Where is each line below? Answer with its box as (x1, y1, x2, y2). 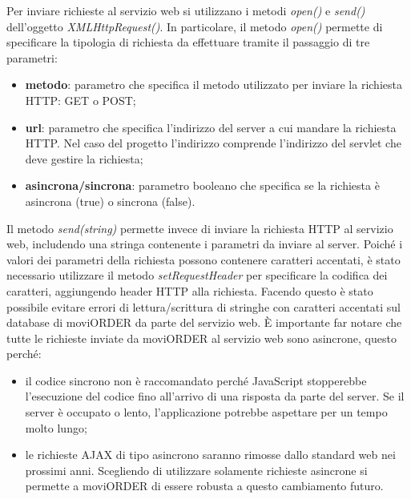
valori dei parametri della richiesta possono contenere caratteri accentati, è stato (6, 251, 401, 268)
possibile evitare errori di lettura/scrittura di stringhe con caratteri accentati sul (6, 298, 401, 315)
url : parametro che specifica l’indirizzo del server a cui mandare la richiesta (25, 119, 397, 135)
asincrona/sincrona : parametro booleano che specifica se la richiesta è (25, 177, 380, 194)
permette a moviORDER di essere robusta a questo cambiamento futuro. (25, 477, 384, 494)
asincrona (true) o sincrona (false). (25, 192, 195, 209)
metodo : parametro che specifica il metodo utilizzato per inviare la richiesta (25, 76, 402, 93)
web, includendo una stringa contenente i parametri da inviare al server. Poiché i (6, 235, 403, 252)
